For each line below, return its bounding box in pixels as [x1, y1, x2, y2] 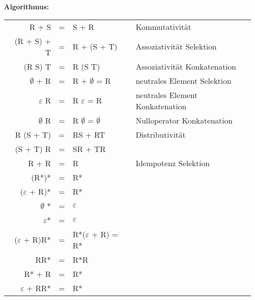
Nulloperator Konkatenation [135, 114, 233, 126]
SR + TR [73, 143, 106, 154]
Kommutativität [135, 21, 191, 32]
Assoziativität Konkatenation [135, 60, 236, 72]
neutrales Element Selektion [135, 75, 231, 86]
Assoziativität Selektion [135, 41, 217, 52]
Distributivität [135, 128, 186, 140]
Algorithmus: [4, 1, 49, 11]
